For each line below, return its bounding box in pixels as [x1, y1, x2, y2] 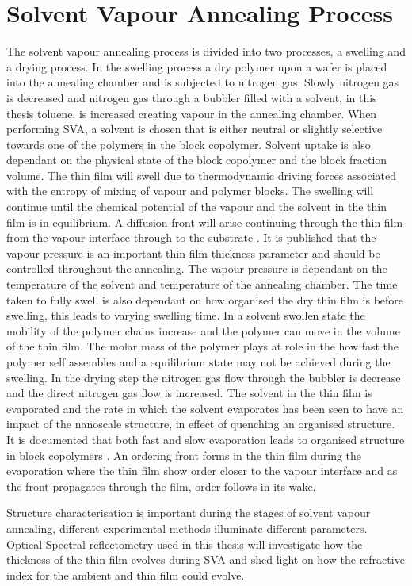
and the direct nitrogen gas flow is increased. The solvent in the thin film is [6, 385, 372, 401]
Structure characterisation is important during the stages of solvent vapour [6, 504, 371, 521]
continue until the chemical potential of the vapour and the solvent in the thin [6, 198, 387, 215]
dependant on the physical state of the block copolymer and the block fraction [6, 151, 387, 168]
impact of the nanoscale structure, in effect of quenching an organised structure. [6, 416, 395, 432]
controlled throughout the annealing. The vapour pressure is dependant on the [6, 260, 387, 277]
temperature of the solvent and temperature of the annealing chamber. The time [6, 276, 398, 293]
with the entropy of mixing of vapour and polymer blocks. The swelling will [6, 182, 374, 199]
